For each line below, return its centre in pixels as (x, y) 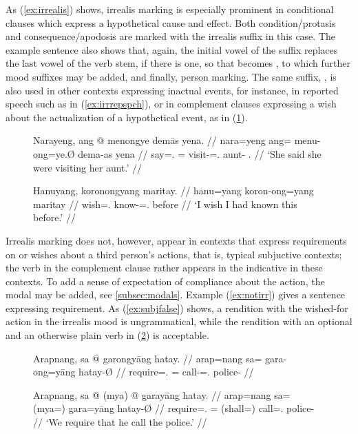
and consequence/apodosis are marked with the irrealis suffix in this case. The (170, 36)
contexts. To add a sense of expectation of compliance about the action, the (165, 281)
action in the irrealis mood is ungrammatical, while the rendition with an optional (179, 321)
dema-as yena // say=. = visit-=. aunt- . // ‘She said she (200, 153)
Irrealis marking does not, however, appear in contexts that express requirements (176, 240)
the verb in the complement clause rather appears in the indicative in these (164, 268)
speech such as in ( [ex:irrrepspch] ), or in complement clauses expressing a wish (171, 104)
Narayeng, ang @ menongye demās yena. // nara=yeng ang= (162, 140)
